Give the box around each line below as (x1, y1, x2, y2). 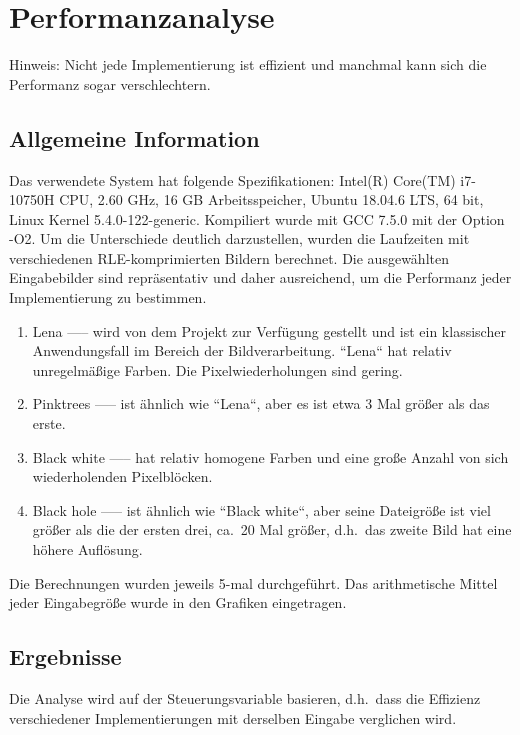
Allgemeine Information (9, 122, 260, 153)
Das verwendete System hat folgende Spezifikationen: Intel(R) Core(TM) (9, 169, 456, 190)
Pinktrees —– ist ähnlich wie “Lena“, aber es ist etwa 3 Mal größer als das (32, 393, 490, 414)
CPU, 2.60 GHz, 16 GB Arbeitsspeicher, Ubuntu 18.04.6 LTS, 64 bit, (59, 189, 484, 210)
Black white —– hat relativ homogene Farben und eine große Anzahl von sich (32, 446, 509, 467)
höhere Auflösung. (32, 539, 143, 560)
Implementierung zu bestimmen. (9, 287, 207, 308)
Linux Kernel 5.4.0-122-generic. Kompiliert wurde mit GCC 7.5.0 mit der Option (9, 208, 505, 229)
